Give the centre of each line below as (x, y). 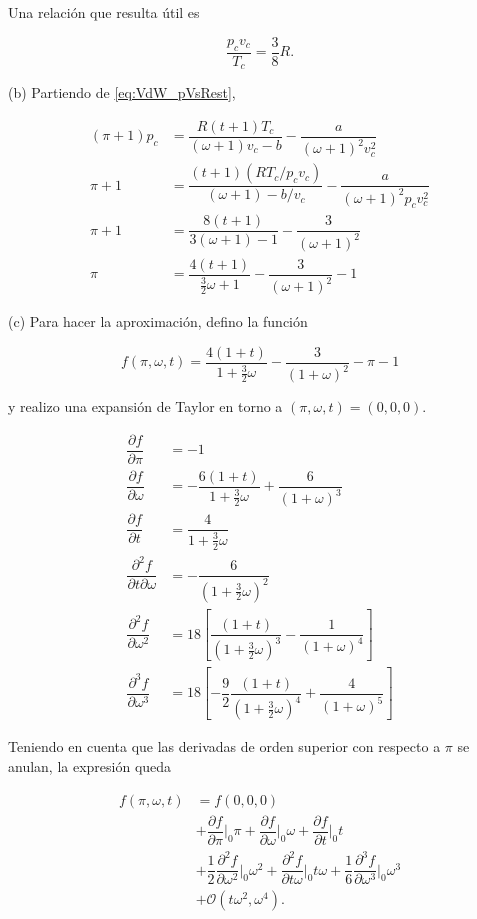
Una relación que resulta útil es (104, 12)
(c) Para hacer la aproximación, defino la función (158, 321)
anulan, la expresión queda (90, 765)
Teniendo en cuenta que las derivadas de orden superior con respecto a (224, 746)
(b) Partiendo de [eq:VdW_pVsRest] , (122, 92)
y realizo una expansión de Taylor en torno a (145, 406)
